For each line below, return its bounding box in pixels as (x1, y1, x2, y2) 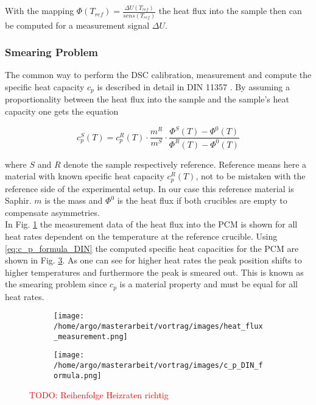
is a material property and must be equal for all (119, 278, 298, 290)
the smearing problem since (5, 278, 107, 290)
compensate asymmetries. (5, 206, 100, 218)
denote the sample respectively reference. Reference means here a (63, 157, 307, 170)
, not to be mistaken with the (195, 170, 306, 182)
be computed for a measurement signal (5, 18, 150, 31)
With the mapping (5, 4, 74, 17)
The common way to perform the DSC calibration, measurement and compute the (5, 68, 312, 81)
